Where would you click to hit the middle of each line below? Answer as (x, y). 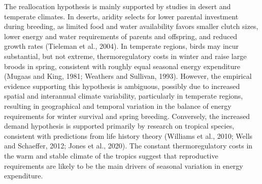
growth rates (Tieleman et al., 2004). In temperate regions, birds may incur (122, 46)
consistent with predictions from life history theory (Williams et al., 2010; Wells (128, 135)
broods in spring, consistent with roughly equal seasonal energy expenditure (122, 66)
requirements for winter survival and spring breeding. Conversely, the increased (127, 116)
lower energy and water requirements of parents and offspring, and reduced (121, 36)
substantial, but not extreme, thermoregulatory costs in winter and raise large (125, 56)
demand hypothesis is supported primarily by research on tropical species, (119, 126)
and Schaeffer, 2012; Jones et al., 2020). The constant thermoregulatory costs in (128, 146)
